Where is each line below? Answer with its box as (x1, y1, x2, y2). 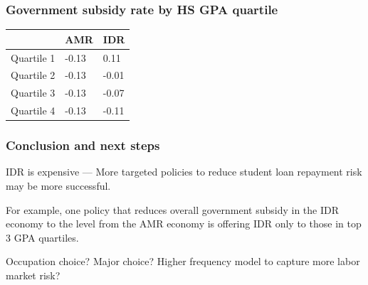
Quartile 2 (11, 68, 56, 82)
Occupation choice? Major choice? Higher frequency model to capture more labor (6, 254, 360, 269)
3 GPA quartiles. (6, 230, 79, 244)
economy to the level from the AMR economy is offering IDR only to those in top (6, 216, 362, 231)
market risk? (6, 267, 61, 282)
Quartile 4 (11, 103, 56, 118)
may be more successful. (6, 178, 111, 193)
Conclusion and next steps (6, 136, 160, 154)
